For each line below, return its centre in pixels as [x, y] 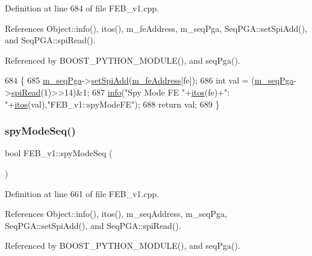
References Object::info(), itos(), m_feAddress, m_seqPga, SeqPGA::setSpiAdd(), [156, 28]
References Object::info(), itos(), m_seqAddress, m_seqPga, [116, 214]
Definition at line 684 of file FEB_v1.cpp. [82, 8]
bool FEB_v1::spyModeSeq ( [59, 153]
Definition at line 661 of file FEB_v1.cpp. [82, 193]
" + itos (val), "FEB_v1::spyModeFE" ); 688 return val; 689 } [112, 104]
